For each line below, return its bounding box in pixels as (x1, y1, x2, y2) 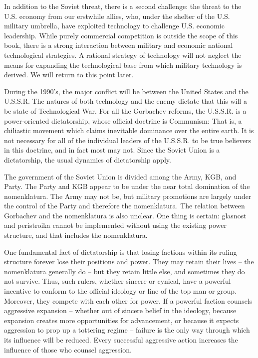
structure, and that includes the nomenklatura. (4, 230, 148, 240)
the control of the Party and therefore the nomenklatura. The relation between (4, 200, 245, 211)
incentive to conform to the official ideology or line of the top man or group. (4, 286, 237, 296)
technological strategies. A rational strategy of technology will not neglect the (4, 49, 242, 60)
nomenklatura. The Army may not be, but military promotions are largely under (4, 190, 252, 201)
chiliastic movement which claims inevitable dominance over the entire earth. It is (4, 125, 254, 136)
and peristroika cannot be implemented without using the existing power (4, 220, 227, 230)
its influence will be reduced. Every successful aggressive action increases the (4, 335, 238, 345)
